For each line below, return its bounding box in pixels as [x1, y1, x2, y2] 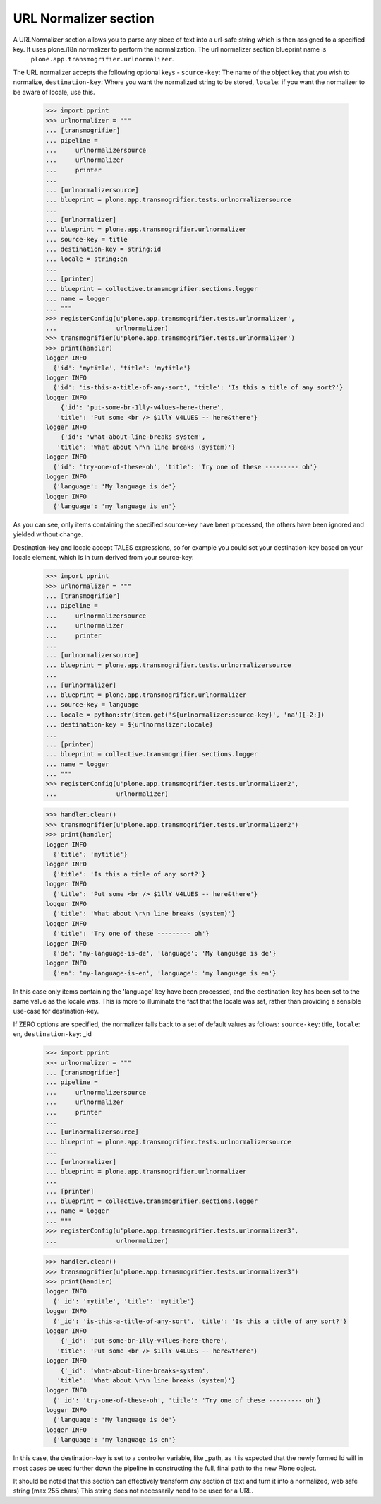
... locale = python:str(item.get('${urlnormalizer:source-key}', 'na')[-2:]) [45, 710, 325, 719]
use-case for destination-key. [13, 1007, 99, 1016]
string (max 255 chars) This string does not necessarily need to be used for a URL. [13, 1486, 254, 1495]
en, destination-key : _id [13, 1030, 92, 1038]
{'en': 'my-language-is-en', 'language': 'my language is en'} [53, 969, 277, 977]
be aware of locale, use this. [13, 88, 95, 96]
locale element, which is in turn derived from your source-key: [13, 553, 194, 562]
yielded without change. [13, 530, 84, 539]
